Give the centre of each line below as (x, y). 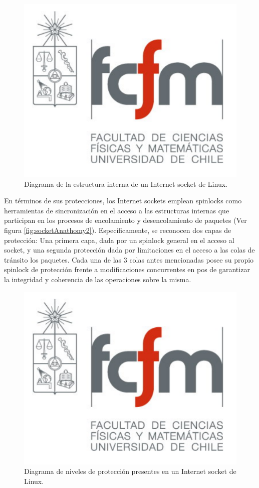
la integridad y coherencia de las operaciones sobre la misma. (98, 279)
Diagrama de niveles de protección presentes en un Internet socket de (130, 471)
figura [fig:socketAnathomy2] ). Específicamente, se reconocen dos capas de (118, 230)
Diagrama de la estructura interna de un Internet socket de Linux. (126, 184)
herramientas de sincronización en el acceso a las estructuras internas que (117, 210)
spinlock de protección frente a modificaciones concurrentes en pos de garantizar (127, 269)
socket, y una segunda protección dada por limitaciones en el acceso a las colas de (129, 250)
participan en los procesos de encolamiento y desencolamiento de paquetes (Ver (125, 220)
